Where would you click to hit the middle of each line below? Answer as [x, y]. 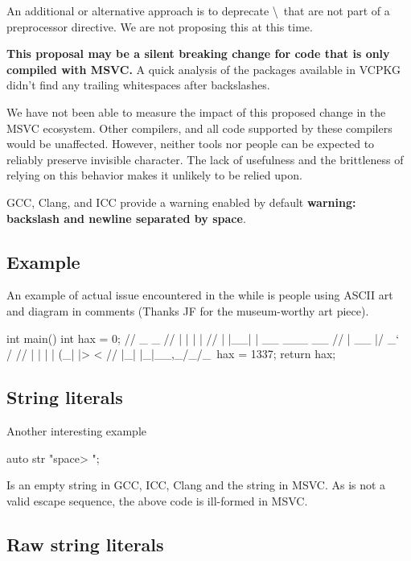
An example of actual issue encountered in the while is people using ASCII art [200, 295]
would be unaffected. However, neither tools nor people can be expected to [191, 144]
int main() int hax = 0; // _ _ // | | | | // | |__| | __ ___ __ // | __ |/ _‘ [203, 338]
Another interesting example [76, 430]
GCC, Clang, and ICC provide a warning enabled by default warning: [181, 202]
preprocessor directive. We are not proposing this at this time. [160, 26]
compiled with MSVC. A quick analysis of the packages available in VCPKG [203, 69]
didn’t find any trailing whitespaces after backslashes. [138, 85]
